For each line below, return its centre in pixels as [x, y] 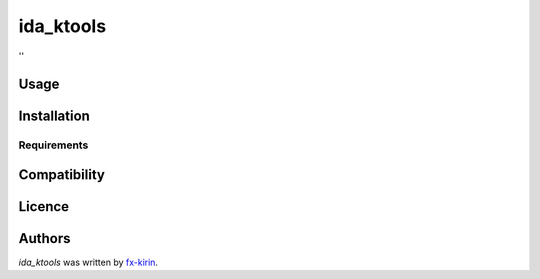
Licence [44, 206]
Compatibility [61, 174]
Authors [44, 238]
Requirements [53, 145]
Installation [54, 116]
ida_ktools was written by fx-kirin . [88, 262]
